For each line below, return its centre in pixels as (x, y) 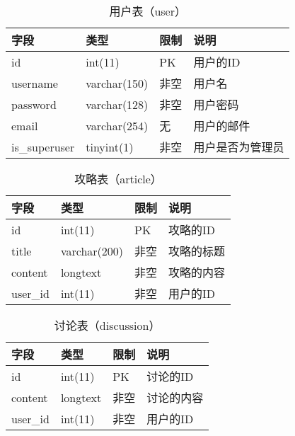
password (34, 104)
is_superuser (43, 147)
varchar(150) (117, 83)
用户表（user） (147, 11)
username (35, 83)
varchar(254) (117, 125)
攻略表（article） (118, 179)
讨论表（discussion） (107, 325)
